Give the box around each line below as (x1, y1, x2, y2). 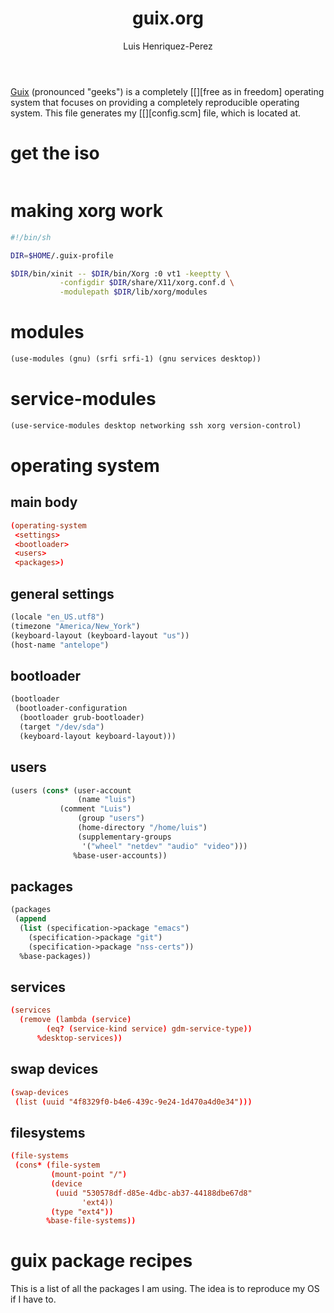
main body (10, 494, 78, 511)
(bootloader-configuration (14, 703, 128, 714)
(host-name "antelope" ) (10, 640, 110, 650)
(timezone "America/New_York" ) (10, 621, 141, 631)
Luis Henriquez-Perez (123, 40, 213, 52)
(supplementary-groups (77, 832, 172, 842)
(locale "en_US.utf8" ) (10, 612, 105, 622)
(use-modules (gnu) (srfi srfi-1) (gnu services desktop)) (10, 354, 262, 364)
